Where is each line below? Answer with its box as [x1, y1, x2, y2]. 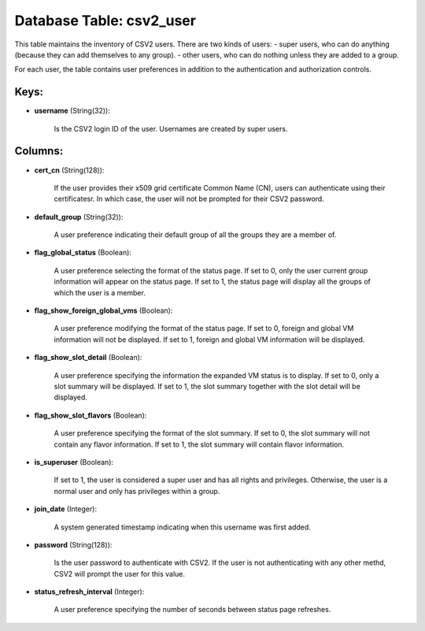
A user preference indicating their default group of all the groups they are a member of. [54, 230, 337, 239]
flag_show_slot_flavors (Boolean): [34, 410, 147, 420]
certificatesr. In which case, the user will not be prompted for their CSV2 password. [54, 194, 324, 204]
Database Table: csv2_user [14, 12, 197, 29]
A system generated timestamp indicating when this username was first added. [54, 522, 311, 532]
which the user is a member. [54, 288, 146, 297]
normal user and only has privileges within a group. [54, 486, 220, 496]
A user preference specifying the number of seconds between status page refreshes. [54, 605, 331, 614]
